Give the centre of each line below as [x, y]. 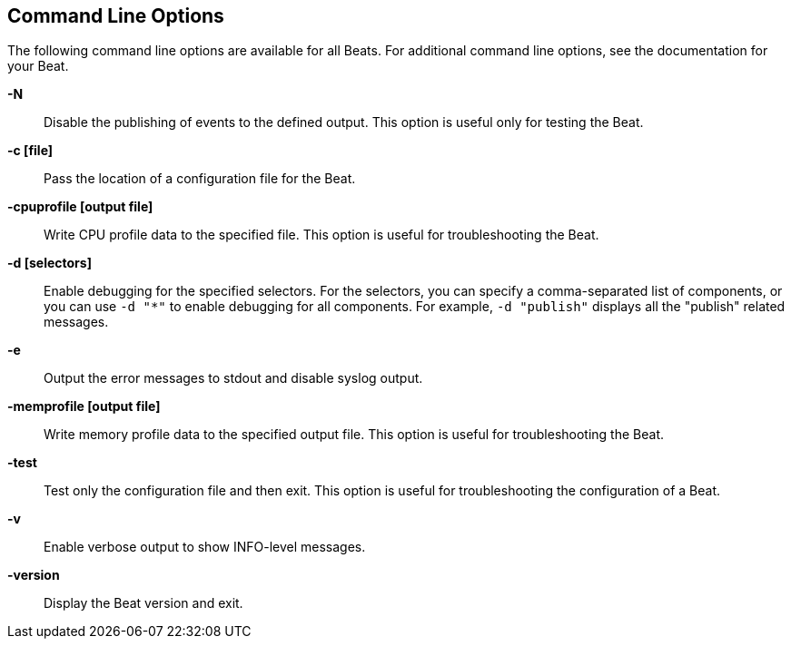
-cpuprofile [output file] [80, 207]
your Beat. [38, 66]
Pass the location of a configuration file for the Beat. [200, 179]
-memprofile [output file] [84, 406]
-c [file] [30, 151]
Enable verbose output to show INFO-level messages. [205, 547]
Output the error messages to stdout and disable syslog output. [233, 378]
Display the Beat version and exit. [143, 603]
